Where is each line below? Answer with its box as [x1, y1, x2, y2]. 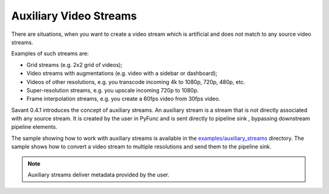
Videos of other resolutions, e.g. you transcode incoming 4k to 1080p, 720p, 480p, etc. [26, 78, 246, 85]
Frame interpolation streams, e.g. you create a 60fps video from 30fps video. [26, 95, 221, 103]
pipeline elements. [11, 123, 58, 131]
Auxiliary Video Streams [11, 9, 137, 23]
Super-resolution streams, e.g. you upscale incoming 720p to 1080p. [26, 86, 199, 94]
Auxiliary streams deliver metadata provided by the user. [27, 171, 170, 179]
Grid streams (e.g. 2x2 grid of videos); [26, 61, 123, 68]
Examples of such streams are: [11, 50, 89, 57]
